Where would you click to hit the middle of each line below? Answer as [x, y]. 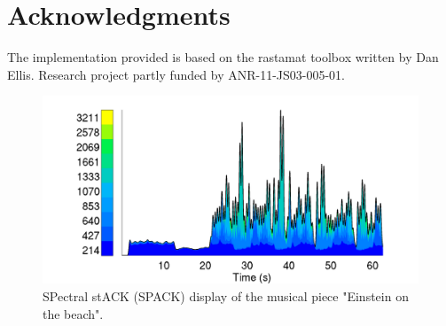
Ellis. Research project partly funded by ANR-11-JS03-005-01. [176, 74]
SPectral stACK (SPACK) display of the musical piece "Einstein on [226, 295]
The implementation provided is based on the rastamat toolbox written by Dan [223, 57]
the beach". [73, 313]
